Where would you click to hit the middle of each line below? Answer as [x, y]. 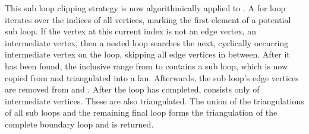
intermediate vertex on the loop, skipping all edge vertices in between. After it [147, 54]
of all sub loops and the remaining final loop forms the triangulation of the [141, 112]
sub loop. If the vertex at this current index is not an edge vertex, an [131, 31]
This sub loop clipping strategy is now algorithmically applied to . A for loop [145, 8]
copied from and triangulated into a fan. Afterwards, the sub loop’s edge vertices [152, 77]
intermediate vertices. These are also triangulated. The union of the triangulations [154, 100]
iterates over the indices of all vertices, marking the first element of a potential [148, 19]
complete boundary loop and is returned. [79, 124]
